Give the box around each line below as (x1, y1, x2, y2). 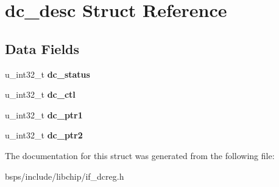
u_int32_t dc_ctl (5, 88, 76, 101)
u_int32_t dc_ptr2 (5, 129, 83, 141)
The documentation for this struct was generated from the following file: (5, 149, 275, 161)
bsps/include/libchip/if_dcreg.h (5, 169, 124, 182)
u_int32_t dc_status (5, 67, 90, 80)
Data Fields (5, 39, 80, 58)
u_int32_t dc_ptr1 (5, 108, 83, 121)
